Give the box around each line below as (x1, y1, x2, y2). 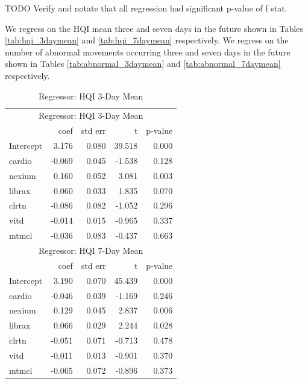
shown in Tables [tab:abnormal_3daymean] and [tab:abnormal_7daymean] (5, 57, 281, 70)
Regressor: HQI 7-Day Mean (39, 244, 143, 256)
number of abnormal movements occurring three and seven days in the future (5, 45, 291, 58)
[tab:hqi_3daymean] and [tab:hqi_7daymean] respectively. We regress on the (5, 34, 289, 46)
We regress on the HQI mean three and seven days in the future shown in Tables (5, 22, 303, 34)
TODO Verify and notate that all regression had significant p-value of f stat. (5, 2, 288, 14)
